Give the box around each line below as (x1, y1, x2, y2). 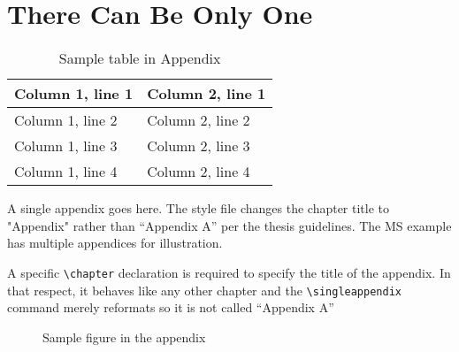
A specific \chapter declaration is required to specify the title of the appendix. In (7, 263, 451, 281)
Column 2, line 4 (147, 161, 250, 182)
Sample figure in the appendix (42, 327, 206, 346)
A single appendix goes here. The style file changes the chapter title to (7, 199, 390, 218)
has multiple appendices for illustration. (7, 233, 223, 252)
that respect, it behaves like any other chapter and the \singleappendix (7, 280, 402, 299)
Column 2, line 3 (147, 135, 250, 157)
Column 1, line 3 (14, 135, 118, 157)
